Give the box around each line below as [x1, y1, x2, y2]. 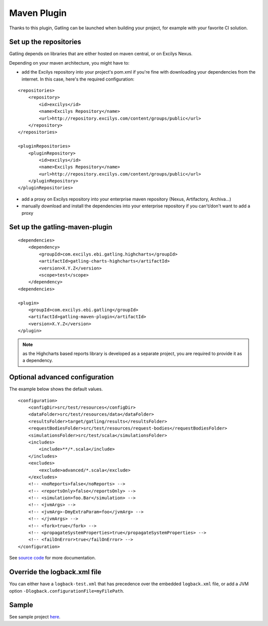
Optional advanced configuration [9, 373, 114, 381]
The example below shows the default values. [9, 386, 103, 392]
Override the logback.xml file [9, 568, 102, 576]
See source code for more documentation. [9, 555, 96, 561]
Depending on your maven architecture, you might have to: [9, 60, 130, 66]
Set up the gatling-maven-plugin [9, 223, 113, 231]
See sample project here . [9, 614, 61, 620]
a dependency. [22, 358, 53, 363]
